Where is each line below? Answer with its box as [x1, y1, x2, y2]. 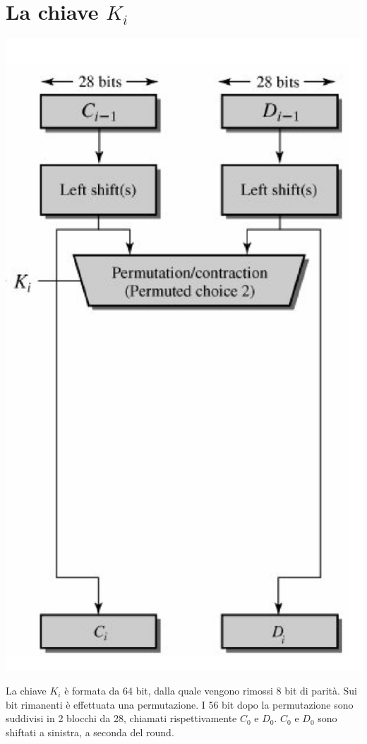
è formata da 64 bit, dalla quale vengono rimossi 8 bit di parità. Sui [64, 683, 357, 698]
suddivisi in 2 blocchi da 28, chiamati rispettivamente [6, 711, 237, 726]
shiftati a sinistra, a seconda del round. [6, 724, 174, 739]
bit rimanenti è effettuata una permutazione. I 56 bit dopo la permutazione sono [6, 697, 354, 711]
